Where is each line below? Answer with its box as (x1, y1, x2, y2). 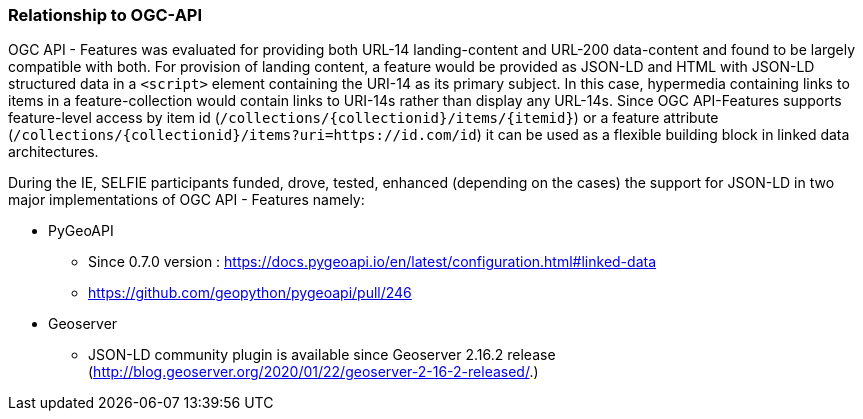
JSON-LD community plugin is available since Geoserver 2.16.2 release (88, 346, 556, 364)
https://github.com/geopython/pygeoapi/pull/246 (88, 284, 412, 302)
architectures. (8, 143, 99, 161)
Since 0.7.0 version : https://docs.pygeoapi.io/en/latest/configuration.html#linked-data (88, 253, 657, 271)
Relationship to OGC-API (8, 5, 203, 25)
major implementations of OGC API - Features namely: (8, 191, 365, 209)
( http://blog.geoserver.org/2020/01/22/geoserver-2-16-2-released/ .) (88, 363, 539, 381)
